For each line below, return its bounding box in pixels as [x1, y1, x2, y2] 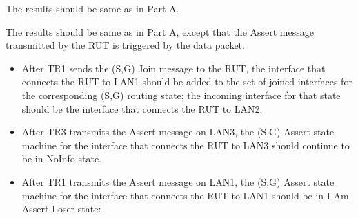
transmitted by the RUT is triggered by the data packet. [6, 38, 245, 52]
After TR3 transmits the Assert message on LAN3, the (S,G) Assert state [21, 124, 335, 139]
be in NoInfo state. [21, 151, 101, 166]
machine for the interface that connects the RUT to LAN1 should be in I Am [21, 188, 349, 202]
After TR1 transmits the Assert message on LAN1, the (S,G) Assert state [21, 174, 335, 188]
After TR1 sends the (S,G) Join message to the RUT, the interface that [21, 61, 326, 75]
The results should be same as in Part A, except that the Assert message [6, 24, 314, 39]
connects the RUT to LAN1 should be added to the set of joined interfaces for [21, 74, 352, 89]
